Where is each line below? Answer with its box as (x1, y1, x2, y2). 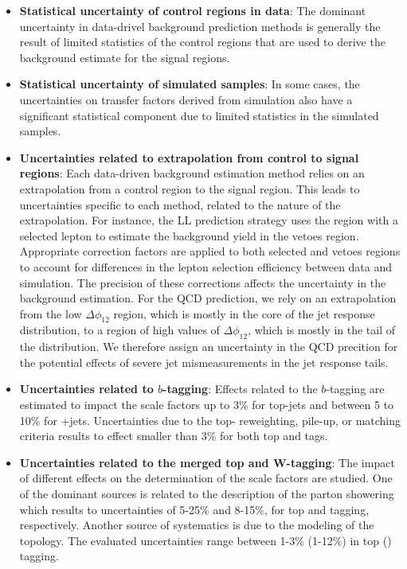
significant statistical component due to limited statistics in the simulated (19, 107, 379, 123)
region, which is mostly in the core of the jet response (113, 305, 375, 322)
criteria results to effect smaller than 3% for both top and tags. (19, 427, 328, 444)
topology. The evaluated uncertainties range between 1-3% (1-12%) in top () (19, 532, 392, 548)
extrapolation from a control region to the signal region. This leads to (19, 180, 360, 197)
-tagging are (326, 380, 385, 397)
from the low (19, 305, 82, 322)
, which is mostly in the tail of (248, 322, 396, 338)
